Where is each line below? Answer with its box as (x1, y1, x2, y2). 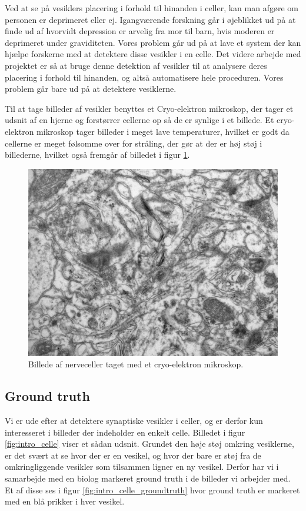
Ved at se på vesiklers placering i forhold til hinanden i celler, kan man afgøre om (5, 2, 298, 14)
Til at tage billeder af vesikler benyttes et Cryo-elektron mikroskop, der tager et (5, 102, 294, 114)
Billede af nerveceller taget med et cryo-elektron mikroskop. (28, 358, 244, 370)
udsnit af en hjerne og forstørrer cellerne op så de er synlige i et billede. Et (5, 114, 274, 126)
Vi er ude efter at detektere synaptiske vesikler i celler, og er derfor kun (5, 414, 263, 427)
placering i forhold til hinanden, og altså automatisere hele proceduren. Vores (5, 71, 284, 83)
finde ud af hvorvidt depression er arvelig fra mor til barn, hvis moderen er (5, 25, 275, 37)
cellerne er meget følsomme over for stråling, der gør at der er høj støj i (5, 137, 262, 149)
